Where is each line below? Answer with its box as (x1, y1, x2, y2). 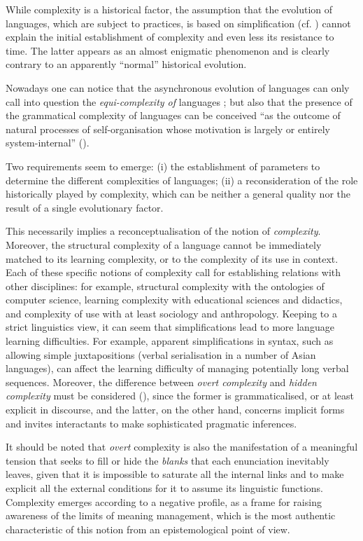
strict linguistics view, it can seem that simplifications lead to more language (6, 320, 334, 334)
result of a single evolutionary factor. (6, 200, 164, 214)
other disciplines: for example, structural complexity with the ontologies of (6, 278, 325, 293)
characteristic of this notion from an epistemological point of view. (6, 521, 290, 536)
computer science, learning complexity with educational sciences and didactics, (6, 292, 343, 307)
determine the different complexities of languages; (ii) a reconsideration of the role (6, 172, 358, 187)
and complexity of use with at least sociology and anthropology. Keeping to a (6, 306, 337, 320)
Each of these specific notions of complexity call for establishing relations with (6, 265, 341, 280)
